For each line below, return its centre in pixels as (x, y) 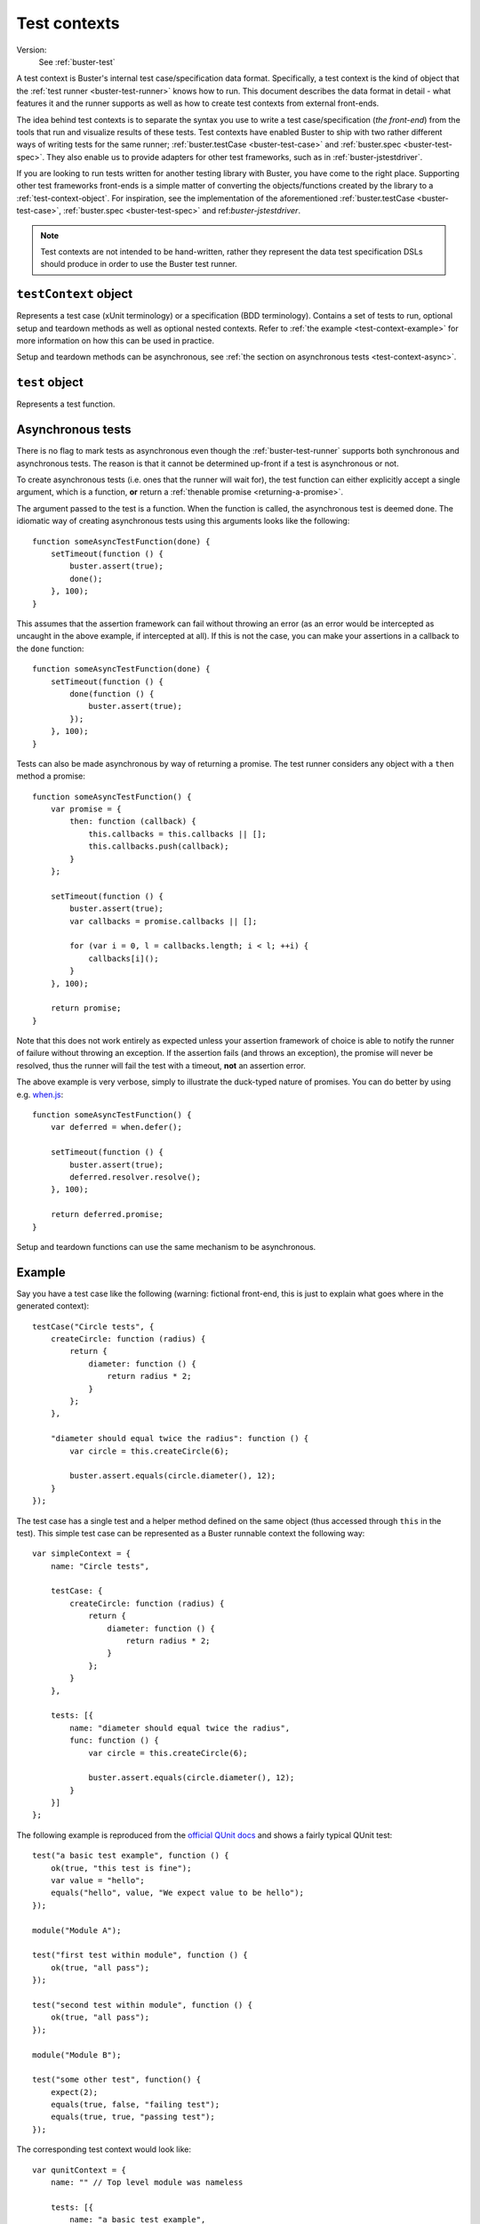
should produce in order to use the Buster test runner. (139, 264)
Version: (32, 50)
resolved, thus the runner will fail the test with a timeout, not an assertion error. (161, 1065)
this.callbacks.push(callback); (159, 846)
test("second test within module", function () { (143, 2005)
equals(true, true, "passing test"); (132, 2117)
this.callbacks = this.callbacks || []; (177, 834)
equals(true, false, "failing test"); (135, 2105)
